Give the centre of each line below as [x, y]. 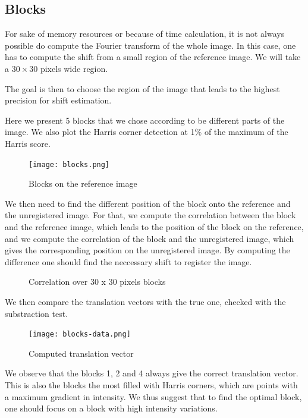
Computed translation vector [81, 353]
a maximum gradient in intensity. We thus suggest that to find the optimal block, [153, 396]
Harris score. [28, 143]
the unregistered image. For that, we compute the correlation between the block [150, 215]
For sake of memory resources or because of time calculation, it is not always [145, 34]
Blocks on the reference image [83, 183]
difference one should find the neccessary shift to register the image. [128, 261]
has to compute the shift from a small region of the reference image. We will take [153, 57]
